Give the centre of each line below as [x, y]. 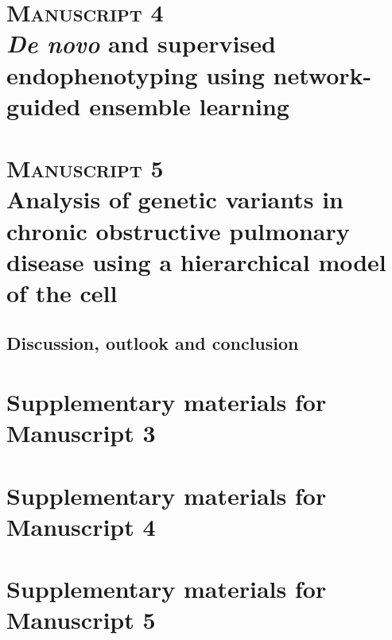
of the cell [62, 292]
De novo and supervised [141, 44]
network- [322, 74]
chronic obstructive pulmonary [178, 230]
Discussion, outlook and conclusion [153, 343]
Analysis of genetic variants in [175, 199]
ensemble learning [189, 105]
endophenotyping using [136, 74]
